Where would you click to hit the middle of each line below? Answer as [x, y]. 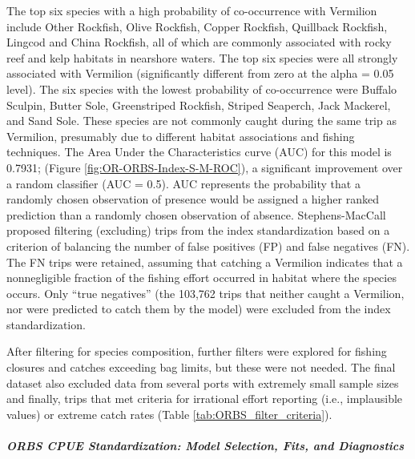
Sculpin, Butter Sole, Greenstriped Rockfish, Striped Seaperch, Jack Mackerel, [199, 105]
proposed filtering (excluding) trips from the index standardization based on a [198, 230]
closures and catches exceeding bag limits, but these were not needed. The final [201, 367]
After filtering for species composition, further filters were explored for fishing [197, 351]
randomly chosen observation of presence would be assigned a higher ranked [193, 199]
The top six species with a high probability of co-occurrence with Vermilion [192, 10]
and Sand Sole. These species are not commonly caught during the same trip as [201, 121]
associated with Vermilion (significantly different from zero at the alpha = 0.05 [200, 73]
